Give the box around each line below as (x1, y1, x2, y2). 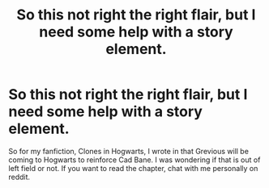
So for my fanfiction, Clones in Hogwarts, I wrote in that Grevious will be (8, 146, 250, 156)
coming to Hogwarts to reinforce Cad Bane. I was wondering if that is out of (8, 155, 261, 165)
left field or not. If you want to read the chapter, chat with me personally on (8, 163, 258, 173)
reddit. (8, 172, 31, 182)
